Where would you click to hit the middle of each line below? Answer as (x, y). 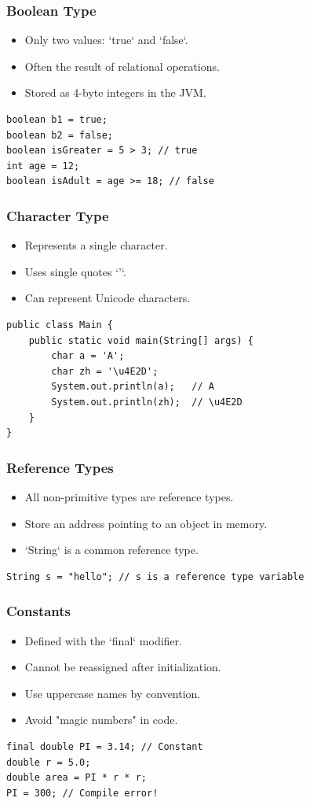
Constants (39, 611)
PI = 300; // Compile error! (82, 793)
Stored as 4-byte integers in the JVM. (115, 92)
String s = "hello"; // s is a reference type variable (155, 576)
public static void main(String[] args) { (141, 340)
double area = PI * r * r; (77, 778)
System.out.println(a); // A (133, 387)
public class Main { (60, 325)
